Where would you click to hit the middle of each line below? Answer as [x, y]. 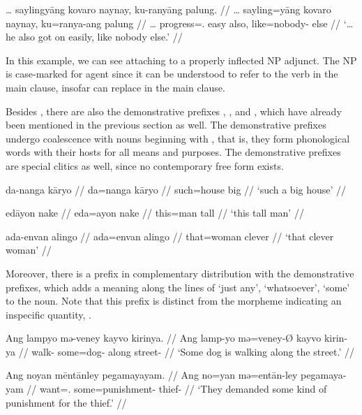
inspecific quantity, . [48, 314]
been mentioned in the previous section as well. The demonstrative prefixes [166, 125]
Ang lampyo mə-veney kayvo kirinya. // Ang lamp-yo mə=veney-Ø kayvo [164, 338]
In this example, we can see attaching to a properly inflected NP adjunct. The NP [181, 60]
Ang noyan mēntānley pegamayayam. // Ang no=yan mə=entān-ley [152, 375]
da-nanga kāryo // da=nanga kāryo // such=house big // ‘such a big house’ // [176, 189]
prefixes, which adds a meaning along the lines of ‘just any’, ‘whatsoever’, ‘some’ [178, 287]
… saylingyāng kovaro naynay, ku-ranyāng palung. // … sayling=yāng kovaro [168, 9]
